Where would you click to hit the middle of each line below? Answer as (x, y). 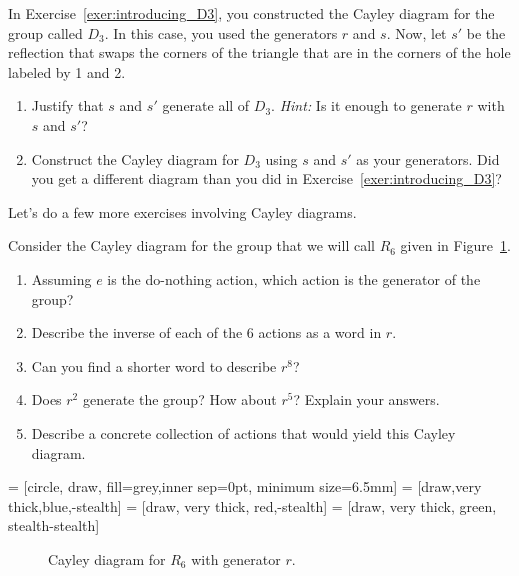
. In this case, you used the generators (221, 32)
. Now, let (416, 32)
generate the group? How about (179, 399)
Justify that (67, 105)
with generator (236, 558)
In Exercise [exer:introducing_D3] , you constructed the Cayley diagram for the (251, 13)
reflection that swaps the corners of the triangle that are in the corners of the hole (259, 52)
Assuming (61, 278)
